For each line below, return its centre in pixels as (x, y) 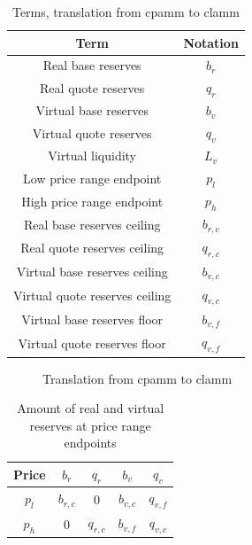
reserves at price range (90, 425)
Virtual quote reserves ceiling (92, 296)
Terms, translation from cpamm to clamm (126, 12)
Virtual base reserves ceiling (92, 272)
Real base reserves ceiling (92, 224)
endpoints (90, 443)
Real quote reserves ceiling (92, 248)
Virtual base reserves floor (92, 319)
